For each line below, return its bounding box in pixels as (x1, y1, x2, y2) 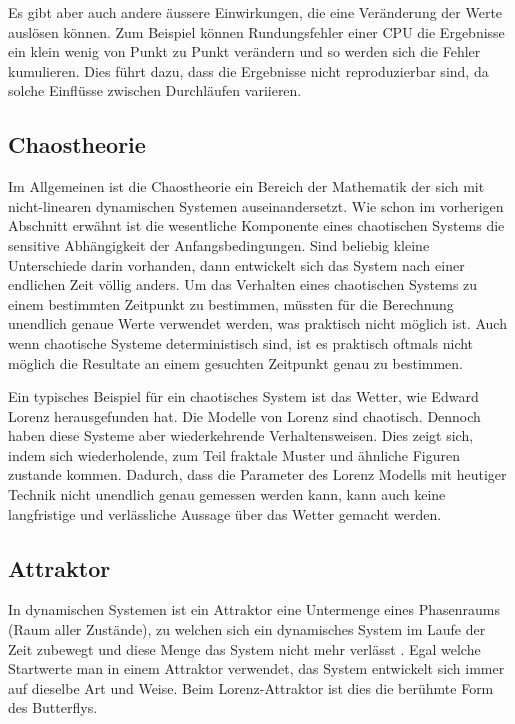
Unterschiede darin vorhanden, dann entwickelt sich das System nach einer (8, 254, 465, 275)
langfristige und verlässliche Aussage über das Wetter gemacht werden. (8, 503, 442, 524)
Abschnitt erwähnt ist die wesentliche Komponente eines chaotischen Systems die (8, 215, 505, 236)
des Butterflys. (8, 697, 98, 718)
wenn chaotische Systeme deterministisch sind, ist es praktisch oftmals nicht (8, 332, 474, 353)
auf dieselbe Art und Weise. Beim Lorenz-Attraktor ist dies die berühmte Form (8, 677, 494, 698)
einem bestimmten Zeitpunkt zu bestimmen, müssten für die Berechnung (8, 293, 454, 314)
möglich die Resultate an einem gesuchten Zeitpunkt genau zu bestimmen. (8, 352, 463, 373)
